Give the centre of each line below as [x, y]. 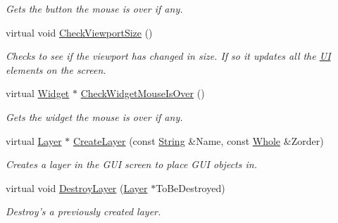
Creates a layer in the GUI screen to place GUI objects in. [131, 164]
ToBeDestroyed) [190, 187]
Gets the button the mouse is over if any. [94, 8]
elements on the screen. [56, 69]
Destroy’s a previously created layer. [83, 211]
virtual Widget [38, 93]
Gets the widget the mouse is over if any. [94, 116]
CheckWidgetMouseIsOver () [143, 93]
